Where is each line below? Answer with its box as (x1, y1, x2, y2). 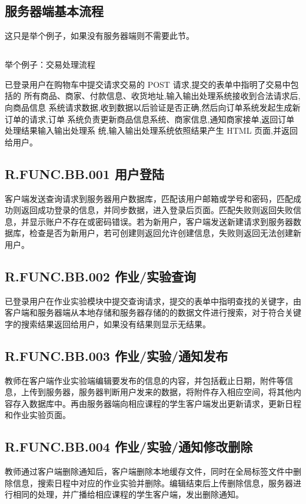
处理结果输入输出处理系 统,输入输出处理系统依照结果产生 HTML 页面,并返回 (5, 124, 298, 137)
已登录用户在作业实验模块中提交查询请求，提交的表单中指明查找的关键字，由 (5, 294, 301, 307)
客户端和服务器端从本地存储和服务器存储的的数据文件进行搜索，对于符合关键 (5, 306, 301, 319)
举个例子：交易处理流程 (5, 58, 95, 71)
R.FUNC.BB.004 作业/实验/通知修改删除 (5, 437, 253, 456)
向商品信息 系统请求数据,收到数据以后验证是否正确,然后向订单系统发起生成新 (5, 101, 301, 113)
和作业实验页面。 (5, 409, 71, 421)
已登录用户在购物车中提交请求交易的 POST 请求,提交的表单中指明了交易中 (5, 78, 291, 90)
